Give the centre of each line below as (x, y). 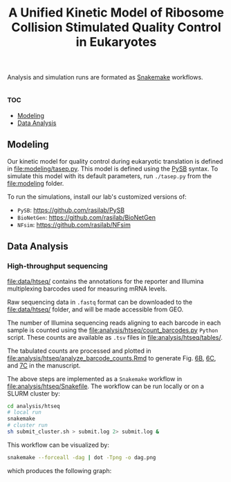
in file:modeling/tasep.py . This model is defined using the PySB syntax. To (113, 168)
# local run (24, 412)
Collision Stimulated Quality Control (116, 27)
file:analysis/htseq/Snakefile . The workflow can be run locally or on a (105, 386)
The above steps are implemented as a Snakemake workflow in (95, 378)
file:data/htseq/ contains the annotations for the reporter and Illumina (105, 281)
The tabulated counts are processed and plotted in (79, 351)
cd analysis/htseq (34, 406)
